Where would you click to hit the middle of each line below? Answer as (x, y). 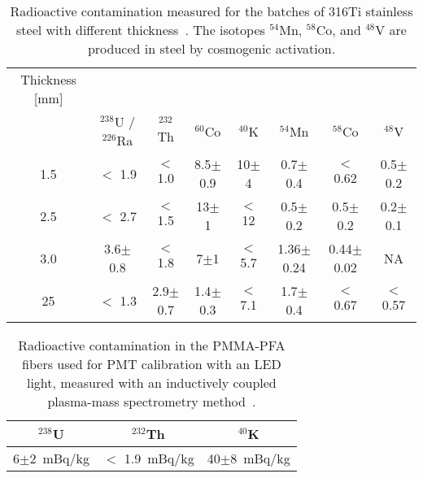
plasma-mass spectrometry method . (152, 401)
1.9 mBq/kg (159, 458)
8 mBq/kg (260, 458)
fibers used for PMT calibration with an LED (152, 364)
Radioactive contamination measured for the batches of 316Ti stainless (211, 11)
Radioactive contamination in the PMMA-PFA (152, 345)
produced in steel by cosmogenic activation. (211, 48)
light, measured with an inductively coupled (151, 382)
